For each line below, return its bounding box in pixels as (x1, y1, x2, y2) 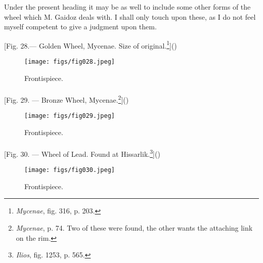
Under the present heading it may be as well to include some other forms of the (4, 2, 251, 12)
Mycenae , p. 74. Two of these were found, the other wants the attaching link (16, 223, 253, 233)
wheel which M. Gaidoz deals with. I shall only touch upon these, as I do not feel (4, 11, 256, 22)
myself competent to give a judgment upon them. (4, 21, 157, 32)
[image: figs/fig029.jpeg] (24, 112, 115, 120)
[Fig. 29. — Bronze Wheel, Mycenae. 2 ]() (4, 93, 129, 105)
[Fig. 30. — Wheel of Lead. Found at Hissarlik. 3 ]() (4, 147, 160, 159)
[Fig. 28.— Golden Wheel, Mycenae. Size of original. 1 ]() (4, 38, 177, 51)
